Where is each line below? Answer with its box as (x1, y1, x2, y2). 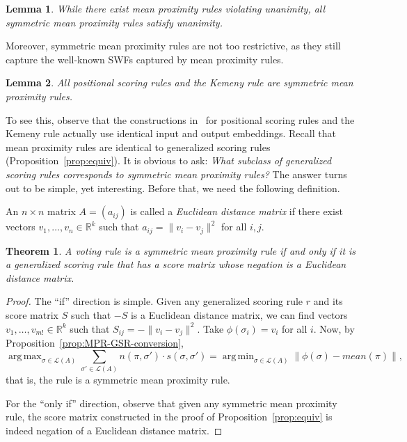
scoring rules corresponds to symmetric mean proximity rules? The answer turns (6, 166, 347, 181)
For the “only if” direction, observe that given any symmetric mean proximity (6, 395, 337, 410)
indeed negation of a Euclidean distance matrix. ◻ (6, 423, 223, 437)
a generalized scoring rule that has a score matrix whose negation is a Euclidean (6, 257, 346, 271)
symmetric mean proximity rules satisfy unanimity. (6, 15, 223, 29)
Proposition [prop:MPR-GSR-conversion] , (6, 336, 184, 349)
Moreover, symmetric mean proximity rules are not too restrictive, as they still (6, 38, 341, 53)
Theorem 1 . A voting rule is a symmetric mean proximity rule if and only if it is (6, 243, 356, 258)
